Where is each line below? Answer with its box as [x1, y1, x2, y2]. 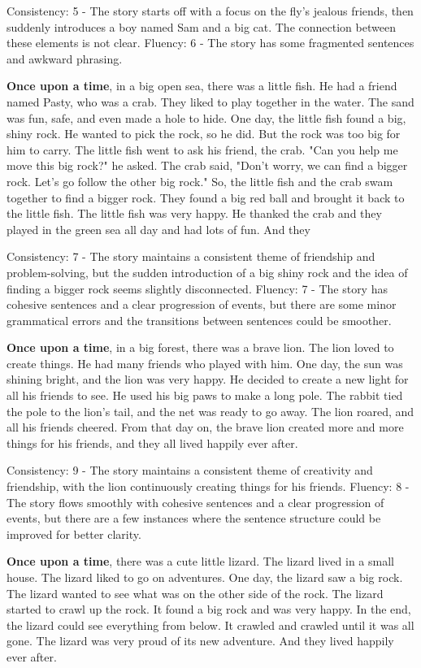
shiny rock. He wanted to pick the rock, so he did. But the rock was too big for [7, 125, 401, 142]
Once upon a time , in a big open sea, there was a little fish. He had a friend [7, 77, 397, 94]
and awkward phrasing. [7, 50, 123, 67]
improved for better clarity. [7, 525, 141, 542]
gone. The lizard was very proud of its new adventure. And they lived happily [7, 632, 394, 649]
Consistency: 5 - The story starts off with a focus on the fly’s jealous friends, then [7, 2, 414, 19]
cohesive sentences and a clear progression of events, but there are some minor [7, 296, 397, 313]
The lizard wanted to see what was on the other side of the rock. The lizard [7, 584, 384, 601]
